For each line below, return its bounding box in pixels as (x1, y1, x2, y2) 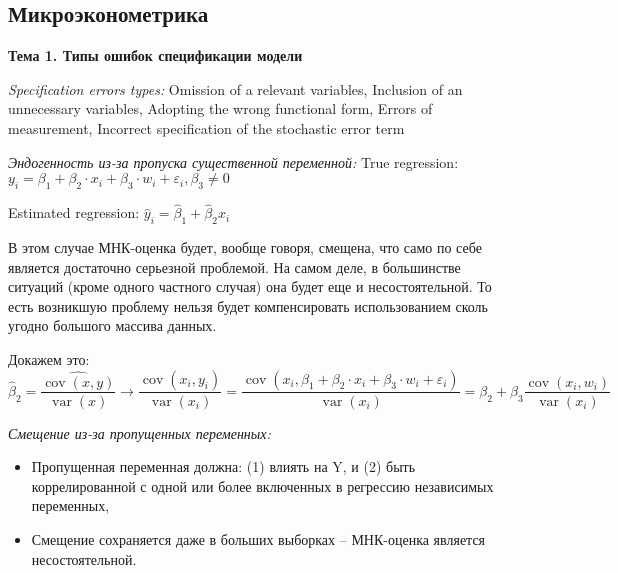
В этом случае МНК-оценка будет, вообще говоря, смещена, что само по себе (8, 236, 482, 257)
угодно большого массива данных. (8, 315, 217, 336)
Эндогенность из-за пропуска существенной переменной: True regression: (8, 151, 459, 172)
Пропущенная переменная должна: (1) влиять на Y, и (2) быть (31, 456, 416, 477)
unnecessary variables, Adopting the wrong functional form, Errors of (8, 98, 433, 119)
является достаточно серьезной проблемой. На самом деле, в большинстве (8, 256, 461, 277)
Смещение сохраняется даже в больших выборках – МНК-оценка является (31, 529, 486, 550)
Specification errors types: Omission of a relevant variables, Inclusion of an (8, 78, 463, 99)
